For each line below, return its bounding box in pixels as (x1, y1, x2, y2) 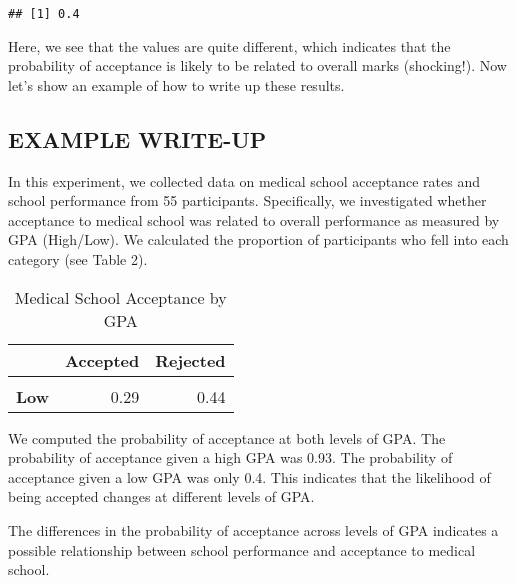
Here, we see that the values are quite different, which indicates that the (8, 35, 451, 56)
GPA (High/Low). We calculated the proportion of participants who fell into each (8, 229, 509, 250)
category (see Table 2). (8, 249, 148, 270)
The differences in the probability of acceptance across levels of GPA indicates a (8, 519, 499, 540)
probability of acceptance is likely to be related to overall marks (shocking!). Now (8, 55, 507, 76)
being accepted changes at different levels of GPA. (8, 486, 315, 507)
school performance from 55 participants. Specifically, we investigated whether (8, 190, 487, 211)
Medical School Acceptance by (14, 285, 227, 309)
